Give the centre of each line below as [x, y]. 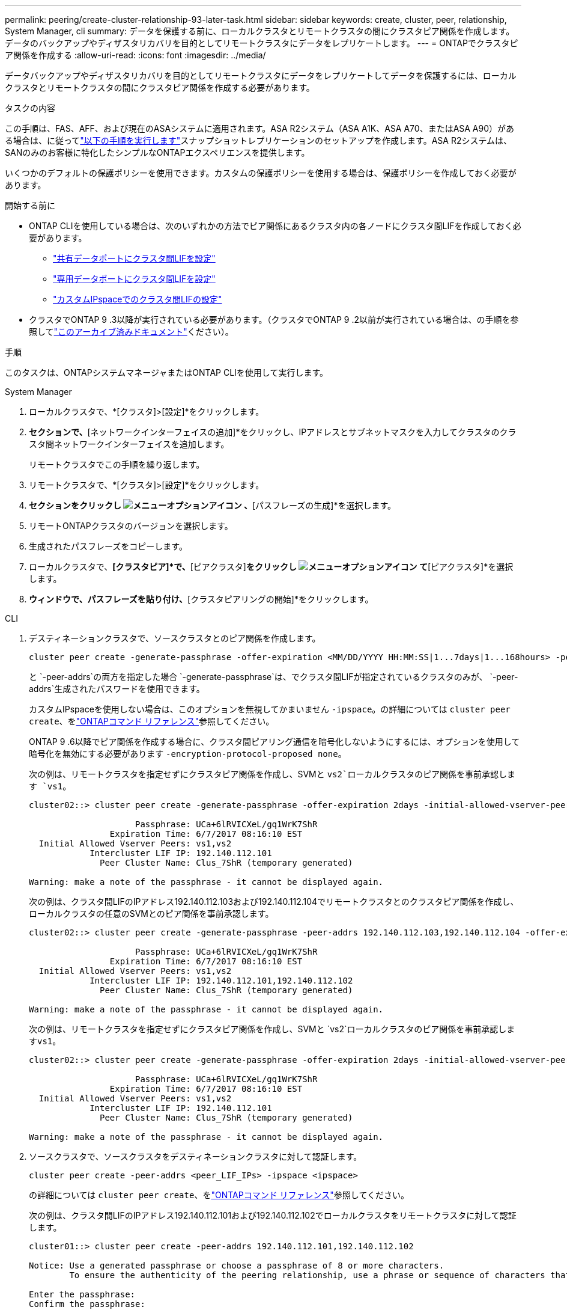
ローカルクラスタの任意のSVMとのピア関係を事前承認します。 [151, 914]
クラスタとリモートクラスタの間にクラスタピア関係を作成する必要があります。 [160, 87]
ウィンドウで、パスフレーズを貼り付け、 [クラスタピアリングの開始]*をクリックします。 [201, 599]
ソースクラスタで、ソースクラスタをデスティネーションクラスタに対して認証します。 [196, 1156]
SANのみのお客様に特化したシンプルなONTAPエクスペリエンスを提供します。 [157, 152]
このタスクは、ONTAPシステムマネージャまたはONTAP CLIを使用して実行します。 [167, 372]
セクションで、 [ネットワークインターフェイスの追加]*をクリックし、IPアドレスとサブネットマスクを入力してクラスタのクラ [273, 432]
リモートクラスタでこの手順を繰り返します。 [117, 464]
